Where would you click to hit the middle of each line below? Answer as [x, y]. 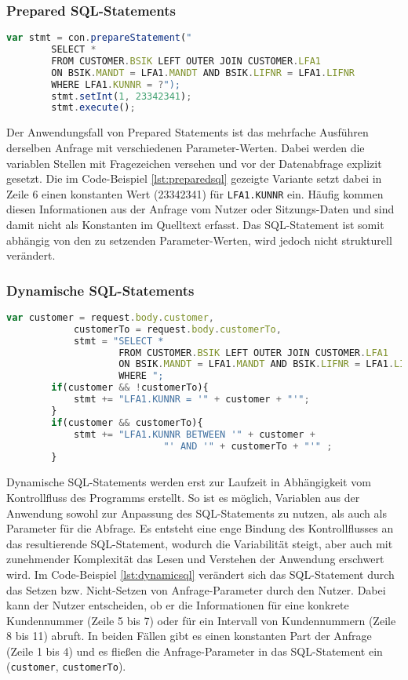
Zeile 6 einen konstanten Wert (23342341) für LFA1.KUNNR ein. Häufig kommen [195, 193]
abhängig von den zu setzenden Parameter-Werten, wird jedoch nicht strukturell [199, 240]
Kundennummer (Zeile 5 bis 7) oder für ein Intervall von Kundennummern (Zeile [201, 620]
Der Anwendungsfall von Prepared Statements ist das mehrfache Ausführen [188, 132]
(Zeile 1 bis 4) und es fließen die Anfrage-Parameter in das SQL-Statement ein [195, 651]
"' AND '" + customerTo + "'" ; [248, 446]
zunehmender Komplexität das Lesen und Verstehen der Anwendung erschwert [195, 559]
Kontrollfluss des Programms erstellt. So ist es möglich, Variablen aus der [183, 497]
